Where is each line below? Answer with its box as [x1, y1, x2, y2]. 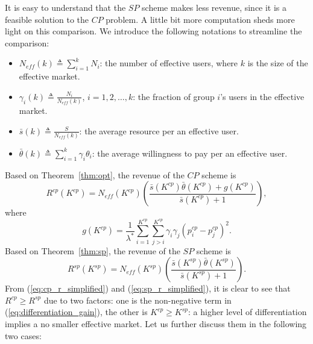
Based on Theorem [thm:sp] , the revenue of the [5, 244, 180, 257]
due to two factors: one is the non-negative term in [43, 293, 232, 306]
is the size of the [247, 57, 308, 69]
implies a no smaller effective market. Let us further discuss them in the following [5, 317, 307, 330]
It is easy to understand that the [5, 1, 126, 13]
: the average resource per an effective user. [79, 124, 239, 137]
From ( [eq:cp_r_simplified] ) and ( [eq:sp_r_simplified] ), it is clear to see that [5, 282, 291, 295]
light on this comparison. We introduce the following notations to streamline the [5, 25, 302, 37]
